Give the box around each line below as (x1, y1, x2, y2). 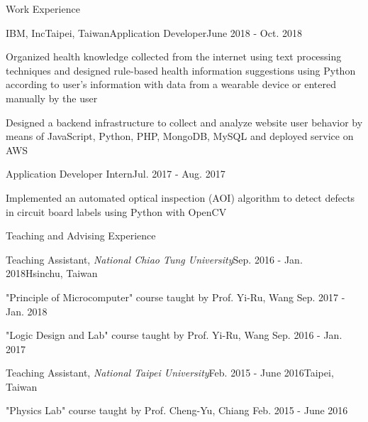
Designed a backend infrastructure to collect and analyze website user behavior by (6, 114, 363, 129)
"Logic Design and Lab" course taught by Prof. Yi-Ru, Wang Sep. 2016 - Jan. (6, 328, 342, 342)
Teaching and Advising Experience (6, 228, 156, 243)
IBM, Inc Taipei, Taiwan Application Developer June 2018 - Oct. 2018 (6, 25, 302, 40)
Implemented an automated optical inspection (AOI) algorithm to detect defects (6, 190, 355, 205)
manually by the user (6, 90, 98, 105)
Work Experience (6, 1, 80, 16)
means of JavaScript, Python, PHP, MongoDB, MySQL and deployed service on (6, 129, 354, 144)
